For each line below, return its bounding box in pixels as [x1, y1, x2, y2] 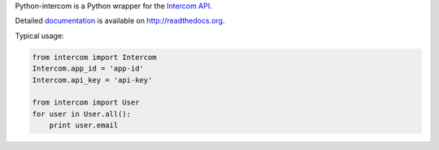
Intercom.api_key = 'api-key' [32, 75, 153, 84]
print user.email [49, 121, 119, 130]
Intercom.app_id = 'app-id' [32, 64, 144, 73]
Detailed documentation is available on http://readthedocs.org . [15, 16, 225, 26]
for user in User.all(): [32, 109, 132, 118]
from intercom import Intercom [32, 53, 158, 62]
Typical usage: [15, 31, 64, 41]
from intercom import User [32, 98, 140, 107]
